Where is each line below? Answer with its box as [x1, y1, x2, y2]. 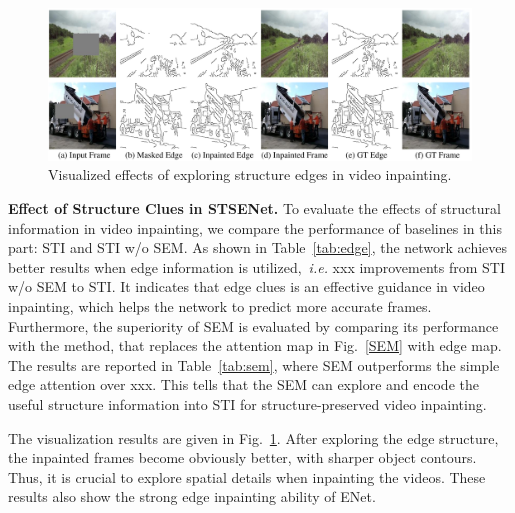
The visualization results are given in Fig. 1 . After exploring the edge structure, [8, 427, 499, 448]
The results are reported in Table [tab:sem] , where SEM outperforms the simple [8, 354, 500, 375]
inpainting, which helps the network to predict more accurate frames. [8, 295, 432, 316]
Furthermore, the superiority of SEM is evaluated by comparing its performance [8, 315, 499, 336]
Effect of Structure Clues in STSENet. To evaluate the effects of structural [8, 197, 501, 218]
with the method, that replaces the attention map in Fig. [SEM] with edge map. [8, 335, 502, 356]
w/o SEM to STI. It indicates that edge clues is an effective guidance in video [8, 276, 485, 297]
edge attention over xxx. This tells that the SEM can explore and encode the [8, 374, 479, 395]
